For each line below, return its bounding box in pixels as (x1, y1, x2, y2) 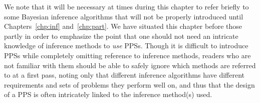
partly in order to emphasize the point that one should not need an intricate (4, 30, 238, 41)
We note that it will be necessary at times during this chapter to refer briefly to (4, 1, 249, 11)
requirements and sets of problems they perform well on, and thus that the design (4, 79, 255, 90)
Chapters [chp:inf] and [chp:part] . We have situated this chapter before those (4, 21, 242, 31)
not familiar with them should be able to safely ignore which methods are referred (4, 60, 256, 70)
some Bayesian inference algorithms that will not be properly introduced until (4, 11, 243, 21)
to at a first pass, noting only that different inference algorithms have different (4, 70, 245, 80)
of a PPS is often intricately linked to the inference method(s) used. (4, 89, 212, 100)
